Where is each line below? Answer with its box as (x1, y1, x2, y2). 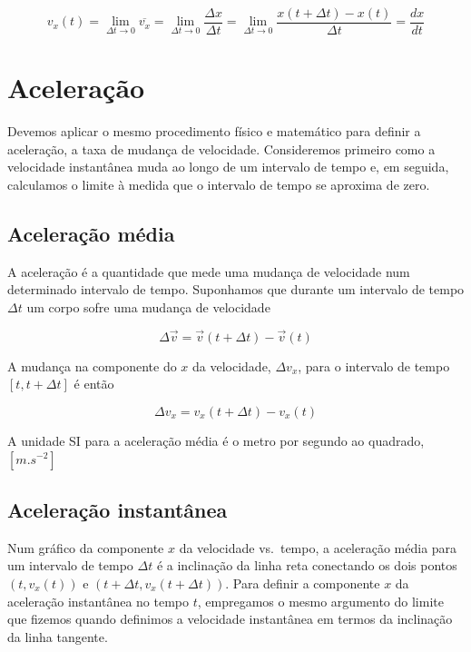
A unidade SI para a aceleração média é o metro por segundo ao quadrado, (7, 430, 425, 449)
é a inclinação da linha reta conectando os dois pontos (156, 556, 457, 575)
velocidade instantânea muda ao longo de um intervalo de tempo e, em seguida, (7, 157, 449, 176)
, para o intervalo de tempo (298, 356, 450, 375)
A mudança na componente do (7, 356, 177, 375)
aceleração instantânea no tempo (7, 591, 189, 610)
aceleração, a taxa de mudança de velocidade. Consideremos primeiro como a (7, 139, 436, 158)
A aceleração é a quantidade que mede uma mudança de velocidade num (7, 262, 410, 281)
